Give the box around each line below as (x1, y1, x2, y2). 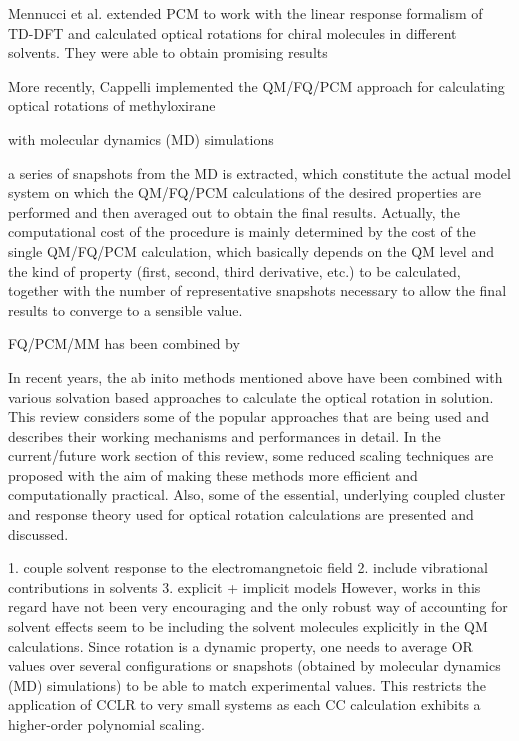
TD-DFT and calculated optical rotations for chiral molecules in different (8, 22, 457, 43)
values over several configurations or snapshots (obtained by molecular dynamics (8, 655, 501, 676)
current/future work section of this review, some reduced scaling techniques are (8, 445, 494, 466)
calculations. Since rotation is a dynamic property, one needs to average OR (8, 635, 473, 656)
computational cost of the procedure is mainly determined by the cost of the (8, 221, 476, 242)
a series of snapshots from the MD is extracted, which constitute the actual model (8, 162, 511, 183)
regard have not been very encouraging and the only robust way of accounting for (8, 596, 508, 617)
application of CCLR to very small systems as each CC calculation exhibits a (8, 694, 481, 715)
